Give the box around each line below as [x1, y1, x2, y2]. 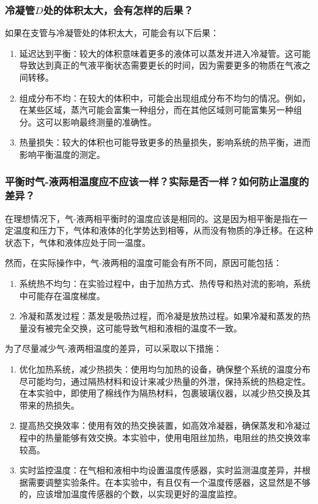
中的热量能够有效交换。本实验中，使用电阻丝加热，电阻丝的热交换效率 [28, 431, 311, 444]
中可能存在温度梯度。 [19, 289, 105, 302]
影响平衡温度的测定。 [19, 147, 105, 160]
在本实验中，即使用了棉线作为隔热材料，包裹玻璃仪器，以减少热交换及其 [19, 387, 311, 399]
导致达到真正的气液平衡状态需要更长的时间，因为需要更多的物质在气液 [19, 59, 302, 72]
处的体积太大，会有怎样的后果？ [43, 2, 194, 17]
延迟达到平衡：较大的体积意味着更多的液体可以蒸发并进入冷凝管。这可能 [19, 46, 311, 59]
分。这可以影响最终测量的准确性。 [19, 115, 157, 128]
